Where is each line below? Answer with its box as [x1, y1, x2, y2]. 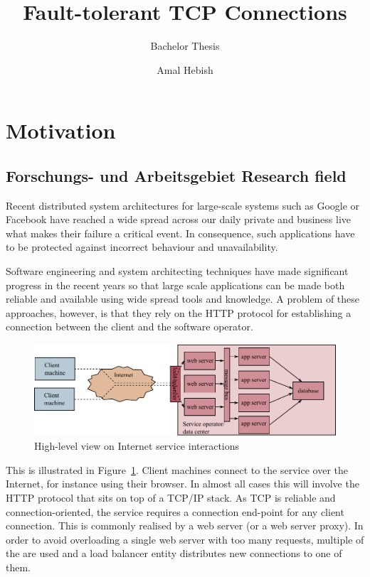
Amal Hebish [157, 62, 213, 77]
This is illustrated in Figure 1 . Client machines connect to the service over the [6, 462, 348, 477]
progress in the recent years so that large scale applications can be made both [6, 277, 345, 292]
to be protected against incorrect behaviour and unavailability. [6, 239, 278, 254]
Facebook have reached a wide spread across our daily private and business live [6, 212, 351, 227]
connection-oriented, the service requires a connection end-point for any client [6, 504, 344, 519]
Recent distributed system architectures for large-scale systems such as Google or [6, 198, 360, 212]
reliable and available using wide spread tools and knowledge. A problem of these [6, 291, 360, 306]
